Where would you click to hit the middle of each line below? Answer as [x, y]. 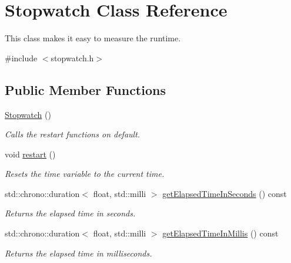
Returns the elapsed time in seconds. [70, 213]
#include [21, 57]
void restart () [30, 154]
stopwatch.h [72, 57]
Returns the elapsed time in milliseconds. [78, 253]
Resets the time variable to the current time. [85, 174]
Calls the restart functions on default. [73, 134]
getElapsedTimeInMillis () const [220, 233]
